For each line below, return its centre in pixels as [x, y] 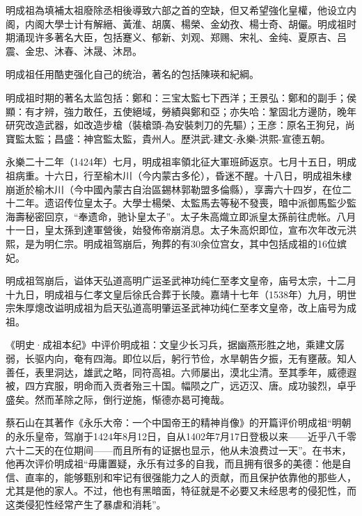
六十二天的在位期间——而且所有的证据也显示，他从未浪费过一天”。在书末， [179, 450]
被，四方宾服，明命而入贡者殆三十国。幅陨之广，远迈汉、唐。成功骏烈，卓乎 [181, 386]
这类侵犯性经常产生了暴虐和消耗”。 [86, 504]
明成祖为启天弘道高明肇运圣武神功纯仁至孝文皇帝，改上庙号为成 [210, 308]
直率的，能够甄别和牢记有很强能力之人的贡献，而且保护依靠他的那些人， [190, 477]
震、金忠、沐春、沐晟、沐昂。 [74, 50]
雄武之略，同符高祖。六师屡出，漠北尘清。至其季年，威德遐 [220, 372]
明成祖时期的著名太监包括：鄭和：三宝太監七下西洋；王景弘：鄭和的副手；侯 [181, 97]
